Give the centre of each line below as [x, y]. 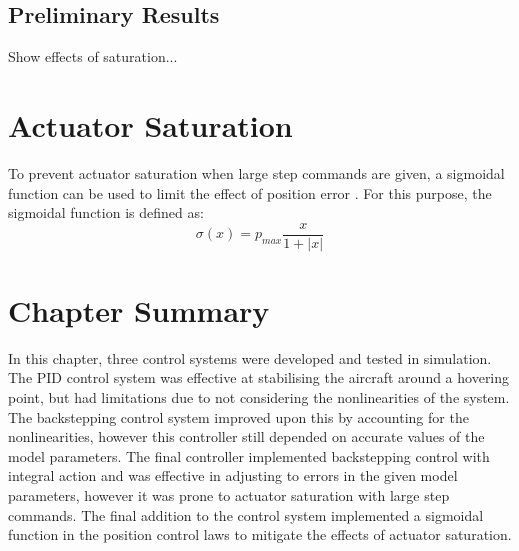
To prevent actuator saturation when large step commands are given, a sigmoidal [256, 172]
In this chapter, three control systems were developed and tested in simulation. [250, 357]
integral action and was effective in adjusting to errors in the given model [233, 475]
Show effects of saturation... [93, 56]
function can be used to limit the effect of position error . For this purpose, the [250, 192]
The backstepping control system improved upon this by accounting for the [238, 416]
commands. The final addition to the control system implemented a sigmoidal [246, 514]
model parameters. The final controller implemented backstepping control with [249, 455]
